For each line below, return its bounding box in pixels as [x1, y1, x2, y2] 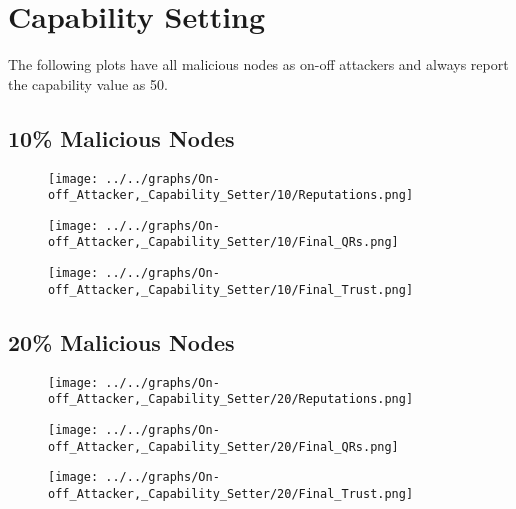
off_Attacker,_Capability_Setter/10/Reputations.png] [48, 188, 414, 203]
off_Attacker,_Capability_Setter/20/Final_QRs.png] [48, 439, 399, 454]
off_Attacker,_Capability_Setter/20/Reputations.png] [48, 392, 414, 407]
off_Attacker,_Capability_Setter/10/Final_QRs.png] [48, 235, 399, 250]
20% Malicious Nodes [8, 326, 235, 357]
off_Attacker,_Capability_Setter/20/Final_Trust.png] [48, 486, 414, 501]
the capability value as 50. [8, 73, 168, 94]
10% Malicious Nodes [8, 122, 235, 153]
